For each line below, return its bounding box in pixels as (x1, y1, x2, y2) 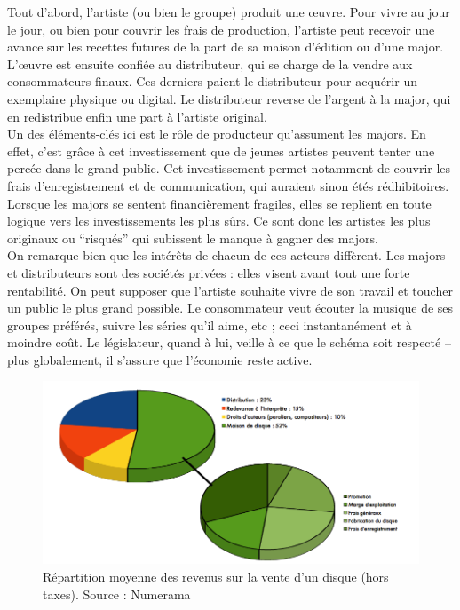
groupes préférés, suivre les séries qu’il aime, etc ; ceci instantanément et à (7, 315, 412, 334)
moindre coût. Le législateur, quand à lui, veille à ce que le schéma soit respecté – (7, 333, 451, 352)
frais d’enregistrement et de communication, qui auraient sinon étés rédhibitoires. (7, 176, 449, 194)
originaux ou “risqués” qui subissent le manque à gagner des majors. (7, 228, 378, 247)
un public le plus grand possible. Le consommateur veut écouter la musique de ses (7, 298, 454, 317)
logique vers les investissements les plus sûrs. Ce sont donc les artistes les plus (7, 211, 431, 230)
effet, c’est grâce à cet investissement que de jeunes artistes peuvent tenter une (7, 141, 435, 160)
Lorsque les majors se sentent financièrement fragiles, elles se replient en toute (7, 194, 432, 212)
